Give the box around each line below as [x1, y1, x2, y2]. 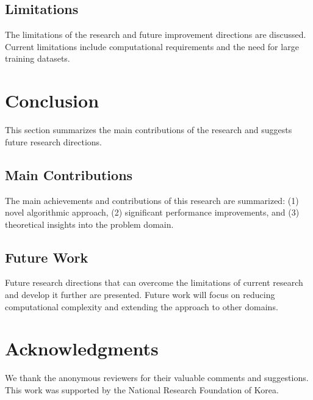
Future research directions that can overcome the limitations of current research [5, 276, 303, 289]
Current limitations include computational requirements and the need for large [5, 40, 299, 53]
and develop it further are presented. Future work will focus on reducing [5, 288, 275, 301]
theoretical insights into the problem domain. [5, 217, 174, 230]
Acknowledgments [5, 336, 159, 361]
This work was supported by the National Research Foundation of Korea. [5, 383, 279, 396]
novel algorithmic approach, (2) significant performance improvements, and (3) [5, 206, 300, 219]
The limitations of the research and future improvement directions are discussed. [5, 28, 306, 41]
